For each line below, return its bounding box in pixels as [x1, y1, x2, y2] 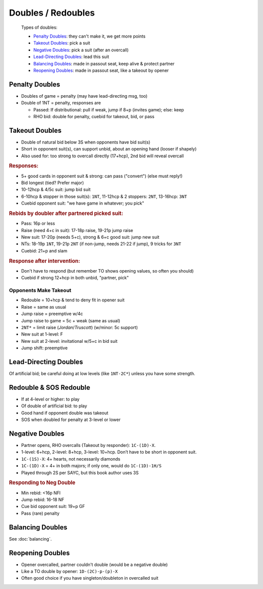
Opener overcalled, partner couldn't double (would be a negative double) [21, 562, 168, 568]
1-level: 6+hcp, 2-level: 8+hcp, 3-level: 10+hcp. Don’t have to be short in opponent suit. [21, 449, 197, 455]
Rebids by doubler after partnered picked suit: [9, 210, 124, 217]
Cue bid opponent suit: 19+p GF [21, 504, 85, 509]
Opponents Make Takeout [9, 287, 72, 294]
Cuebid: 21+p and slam [21, 248, 68, 253]
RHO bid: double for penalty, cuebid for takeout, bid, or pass [33, 113, 154, 119]
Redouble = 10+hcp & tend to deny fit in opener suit [21, 297, 125, 303]
